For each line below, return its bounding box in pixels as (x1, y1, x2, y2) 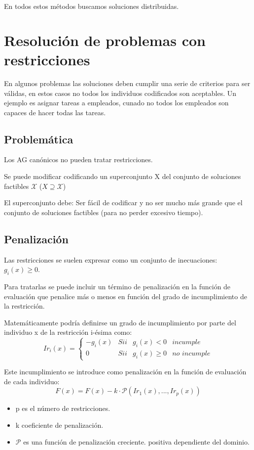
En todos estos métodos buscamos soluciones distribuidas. (4, 1, 179, 11)
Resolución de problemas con (4, 30, 206, 50)
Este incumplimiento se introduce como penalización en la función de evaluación (4, 366, 247, 377)
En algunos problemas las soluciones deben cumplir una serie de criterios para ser (4, 78, 251, 88)
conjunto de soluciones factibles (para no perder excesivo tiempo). (4, 207, 203, 217)
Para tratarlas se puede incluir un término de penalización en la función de (4, 281, 231, 292)
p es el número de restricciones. (15, 403, 110, 413)
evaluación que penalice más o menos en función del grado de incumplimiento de (4, 291, 247, 301)
